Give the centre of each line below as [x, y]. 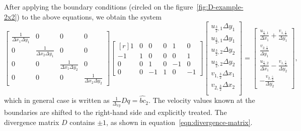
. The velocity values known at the [202, 100]
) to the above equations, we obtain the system [89, 16]
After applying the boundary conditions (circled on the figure [99, 7]
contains [82, 122]
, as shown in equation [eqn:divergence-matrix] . [179, 122]
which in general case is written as [57, 100]
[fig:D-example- [220, 7]
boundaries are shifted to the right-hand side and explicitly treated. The [116, 112]
